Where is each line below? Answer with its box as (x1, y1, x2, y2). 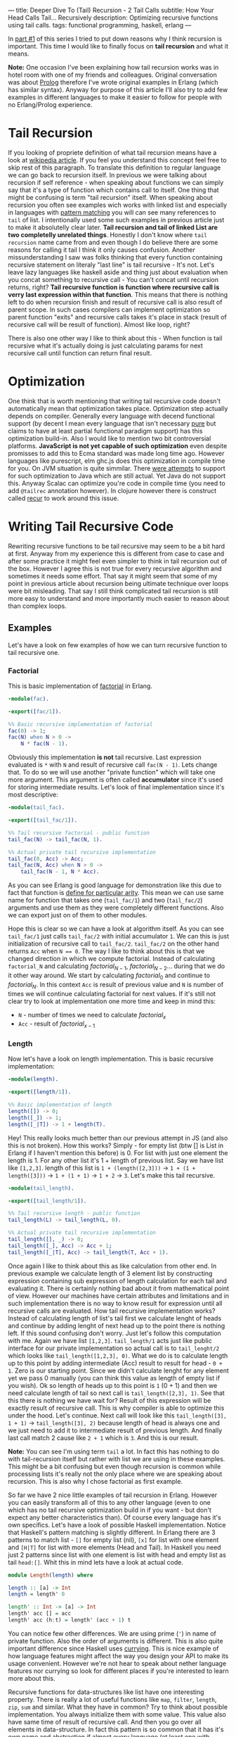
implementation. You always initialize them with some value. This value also (8, 1710, 227, 1719)
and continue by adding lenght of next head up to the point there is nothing (8, 1321, 225, 1330)
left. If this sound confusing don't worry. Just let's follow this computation (8, 1329, 222, 1337)
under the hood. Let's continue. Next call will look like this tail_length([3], (8, 1411, 227, 1420)
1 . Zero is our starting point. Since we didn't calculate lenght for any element (8, 1366, 229, 1375)
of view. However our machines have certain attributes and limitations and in (8, 1291, 229, 1300)
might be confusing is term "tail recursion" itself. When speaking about (8, 193, 214, 201)
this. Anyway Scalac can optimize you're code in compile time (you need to (8, 478, 225, 488)
